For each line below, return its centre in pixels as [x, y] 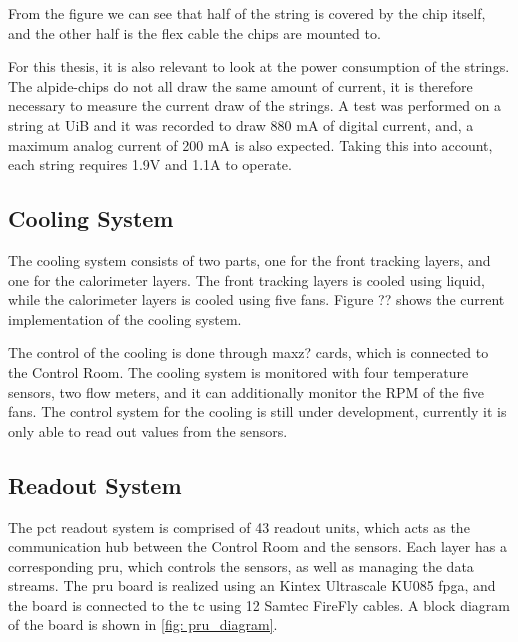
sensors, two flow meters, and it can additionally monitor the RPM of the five [246, 391]
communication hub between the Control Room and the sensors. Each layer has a [257, 546]
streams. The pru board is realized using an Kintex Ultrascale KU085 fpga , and [252, 585]
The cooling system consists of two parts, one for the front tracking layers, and [249, 259]
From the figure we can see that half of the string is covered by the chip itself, [247, 13]
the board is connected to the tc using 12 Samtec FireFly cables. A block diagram [259, 604]
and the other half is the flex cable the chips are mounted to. [194, 32]
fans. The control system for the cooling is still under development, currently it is [257, 411]
